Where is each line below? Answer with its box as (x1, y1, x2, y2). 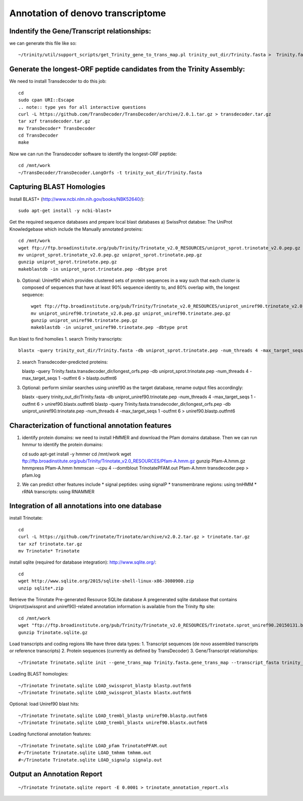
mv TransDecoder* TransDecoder (18, 125, 96, 131)
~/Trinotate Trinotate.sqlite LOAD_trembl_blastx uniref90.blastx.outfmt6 (18, 720, 208, 726)
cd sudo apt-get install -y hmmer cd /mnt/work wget (22, 451, 131, 457)
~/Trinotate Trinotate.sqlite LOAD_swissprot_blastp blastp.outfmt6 (18, 683, 191, 688)
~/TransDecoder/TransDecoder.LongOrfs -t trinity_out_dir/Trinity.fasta (18, 170, 202, 176)
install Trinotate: (9, 515, 43, 521)
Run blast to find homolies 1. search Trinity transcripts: (9, 335, 123, 342)
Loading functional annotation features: (9, 731, 91, 737)
